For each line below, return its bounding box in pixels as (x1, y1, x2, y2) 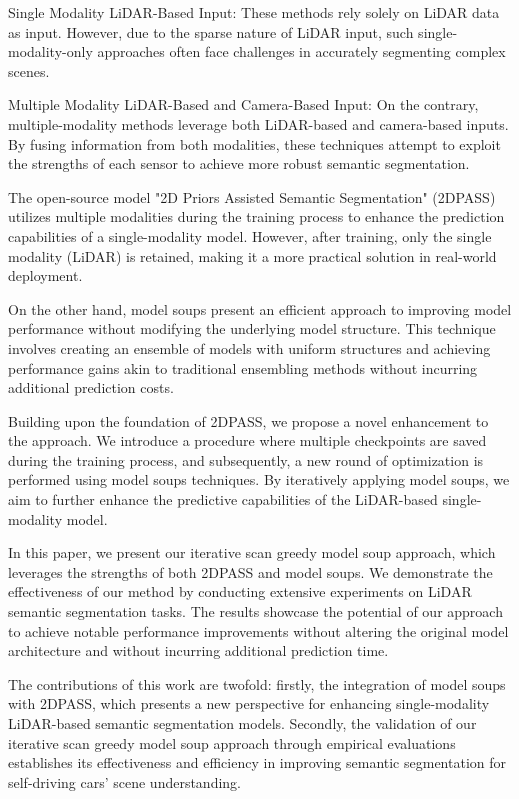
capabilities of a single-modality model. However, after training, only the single (8, 225, 492, 246)
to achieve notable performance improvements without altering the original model (8, 620, 509, 641)
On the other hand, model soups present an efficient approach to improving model (8, 298, 512, 319)
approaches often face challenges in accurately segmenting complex (97, 41, 506, 62)
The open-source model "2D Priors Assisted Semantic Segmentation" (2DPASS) (8, 186, 496, 207)
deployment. (8, 265, 83, 286)
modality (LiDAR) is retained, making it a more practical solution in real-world (8, 245, 497, 266)
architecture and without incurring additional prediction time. (8, 640, 389, 661)
